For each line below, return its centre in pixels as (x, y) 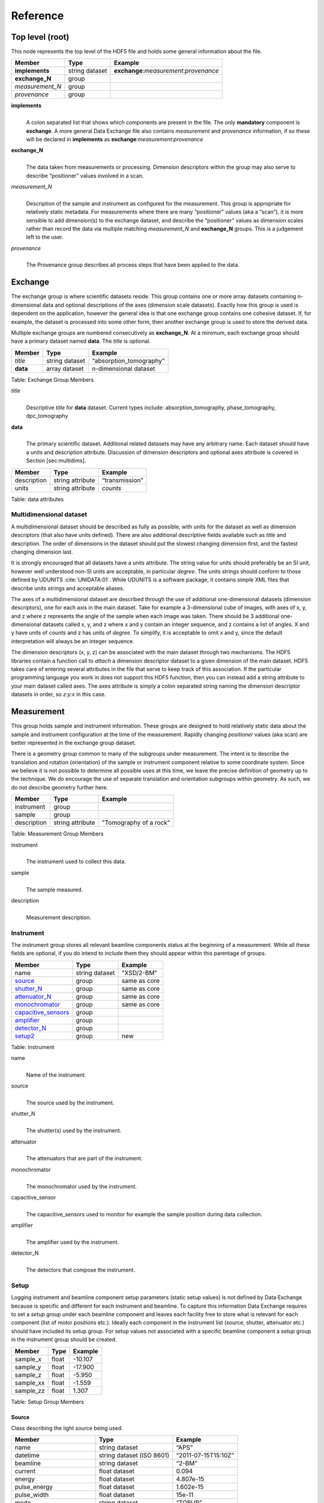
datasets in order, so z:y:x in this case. (58, 694)
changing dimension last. (42, 552)
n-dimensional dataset (124, 369)
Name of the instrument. (56, 1075)
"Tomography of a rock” (136, 822)
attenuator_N (33, 996)
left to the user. (45, 237)
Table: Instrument (33, 1047)
